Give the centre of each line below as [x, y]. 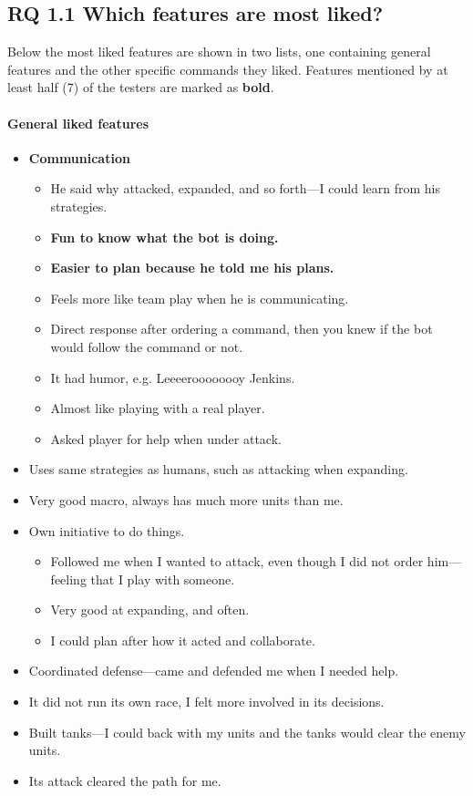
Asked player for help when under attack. [166, 438]
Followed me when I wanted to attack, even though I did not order [237, 561]
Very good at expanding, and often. [150, 610]
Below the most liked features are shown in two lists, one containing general [219, 52]
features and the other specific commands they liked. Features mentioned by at [228, 69]
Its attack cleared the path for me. [125, 780]
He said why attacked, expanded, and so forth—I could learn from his [245, 188]
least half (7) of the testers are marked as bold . [141, 87]
